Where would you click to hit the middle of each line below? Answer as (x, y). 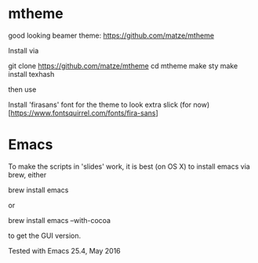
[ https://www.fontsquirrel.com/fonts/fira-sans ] (83, 113)
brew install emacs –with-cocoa (60, 220)
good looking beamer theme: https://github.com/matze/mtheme (111, 35)
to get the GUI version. (45, 236)
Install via (24, 50)
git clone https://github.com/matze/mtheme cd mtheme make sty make (123, 66)
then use (22, 89)
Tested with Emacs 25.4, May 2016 (65, 250)
